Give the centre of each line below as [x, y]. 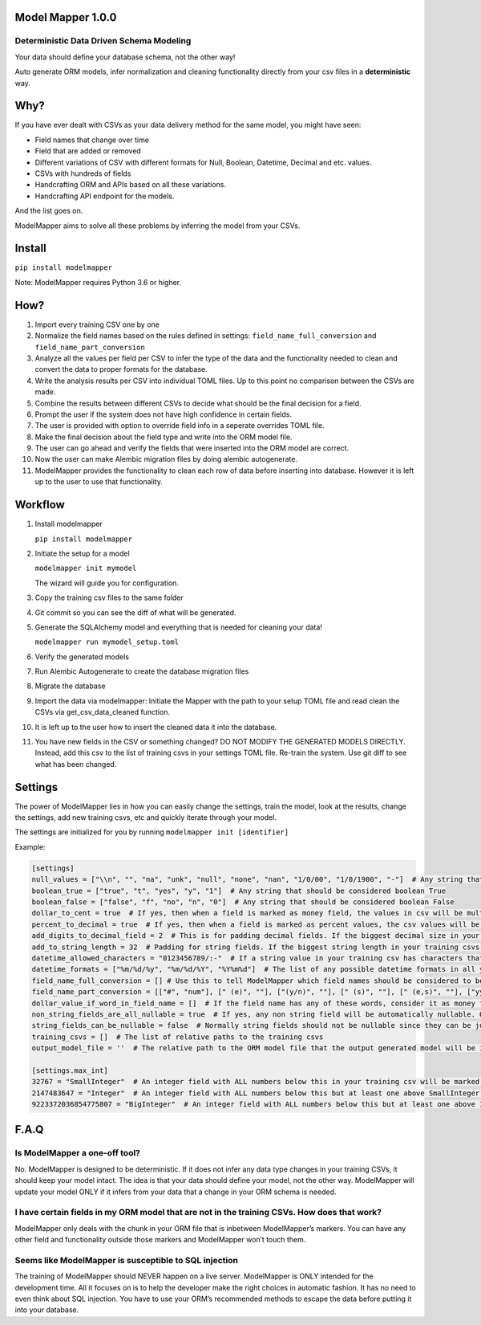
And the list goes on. [49, 211]
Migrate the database [70, 686]
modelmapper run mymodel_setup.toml [107, 642]
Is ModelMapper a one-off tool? [77, 1153]
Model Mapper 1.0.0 [66, 17]
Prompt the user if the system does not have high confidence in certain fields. [164, 414]
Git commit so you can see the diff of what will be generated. [135, 612]
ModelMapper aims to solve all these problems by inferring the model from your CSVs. [158, 226]
